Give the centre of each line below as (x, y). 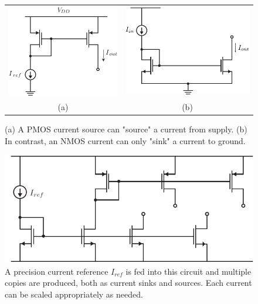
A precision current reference (57, 271)
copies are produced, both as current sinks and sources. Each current (128, 283)
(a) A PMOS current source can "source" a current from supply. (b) (126, 129)
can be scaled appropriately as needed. (74, 294)
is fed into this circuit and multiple (189, 271)
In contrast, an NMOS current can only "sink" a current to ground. (125, 140)
